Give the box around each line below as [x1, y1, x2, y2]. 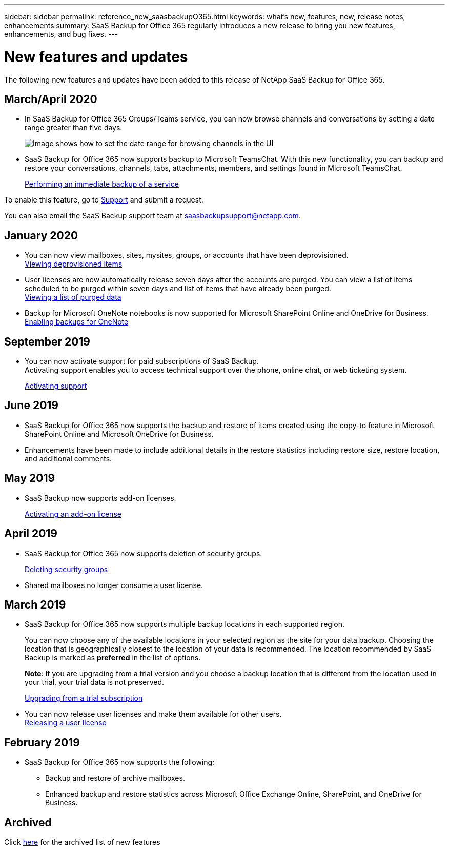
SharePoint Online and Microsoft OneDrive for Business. [25, 429, 214, 438]
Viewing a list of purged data [25, 293, 121, 302]
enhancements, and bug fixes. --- [4, 30, 118, 38]
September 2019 [4, 335, 91, 348]
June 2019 [4, 399, 58, 412]
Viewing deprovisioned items [25, 259, 123, 269]
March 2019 [4, 598, 66, 611]
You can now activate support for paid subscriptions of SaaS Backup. [25, 357, 259, 366]
